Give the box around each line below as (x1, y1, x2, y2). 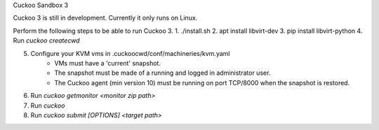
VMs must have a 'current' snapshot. (54, 59, 161, 67)
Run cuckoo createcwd (13, 36, 80, 45)
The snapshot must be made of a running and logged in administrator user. (54, 68, 271, 77)
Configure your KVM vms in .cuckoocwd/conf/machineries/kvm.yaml (30, 49, 230, 57)
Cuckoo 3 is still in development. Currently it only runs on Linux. (13, 14, 198, 22)
